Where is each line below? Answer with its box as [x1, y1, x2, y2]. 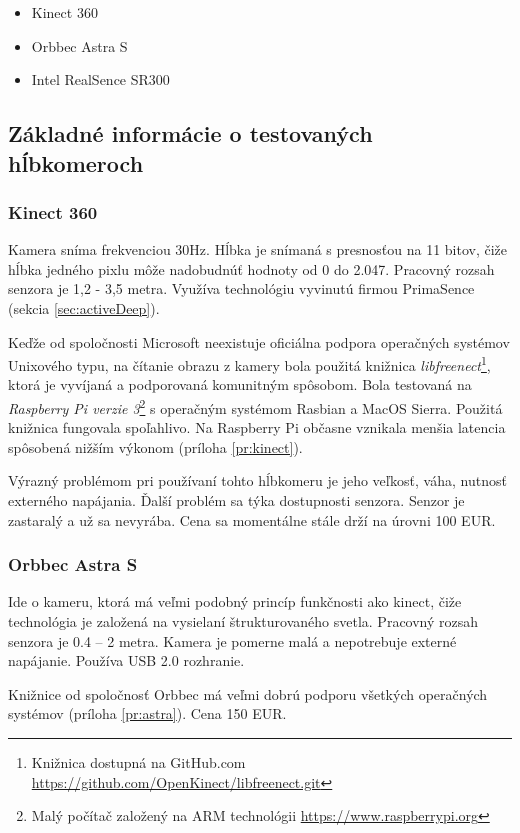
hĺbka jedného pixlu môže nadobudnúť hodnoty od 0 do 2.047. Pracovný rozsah [8, 258, 495, 279]
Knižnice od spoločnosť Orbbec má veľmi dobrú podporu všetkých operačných [8, 683, 488, 704]
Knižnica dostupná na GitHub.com [31, 751, 246, 772]
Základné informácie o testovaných [8, 118, 373, 149]
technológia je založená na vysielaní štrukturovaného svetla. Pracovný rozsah [8, 611, 479, 632]
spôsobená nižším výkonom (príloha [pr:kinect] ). [8, 436, 303, 457]
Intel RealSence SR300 [31, 69, 170, 90]
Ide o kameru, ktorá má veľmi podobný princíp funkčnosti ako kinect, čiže [8, 591, 462, 612]
